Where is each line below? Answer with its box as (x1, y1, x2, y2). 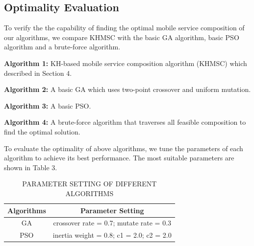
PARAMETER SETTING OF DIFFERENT (22, 179, 157, 189)
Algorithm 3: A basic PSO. (4, 100, 91, 111)
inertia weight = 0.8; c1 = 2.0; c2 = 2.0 (52, 230, 172, 240)
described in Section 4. (4, 67, 72, 78)
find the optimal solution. (4, 126, 80, 136)
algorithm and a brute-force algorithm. (4, 42, 121, 52)
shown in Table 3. (4, 162, 57, 172)
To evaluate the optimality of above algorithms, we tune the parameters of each (4, 143, 243, 153)
